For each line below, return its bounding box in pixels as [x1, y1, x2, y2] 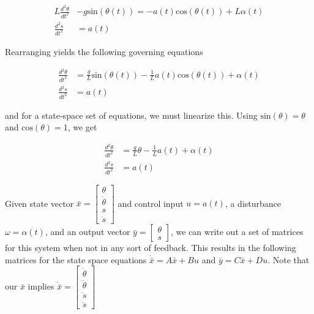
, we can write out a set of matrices [171, 225, 304, 238]
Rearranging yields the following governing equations [5, 45, 203, 58]
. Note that [267, 253, 310, 266]
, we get [67, 121, 97, 133]
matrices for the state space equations [5, 253, 147, 266]
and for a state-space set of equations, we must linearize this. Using [5, 108, 258, 121]
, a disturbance [225, 196, 282, 209]
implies [28, 280, 54, 293]
